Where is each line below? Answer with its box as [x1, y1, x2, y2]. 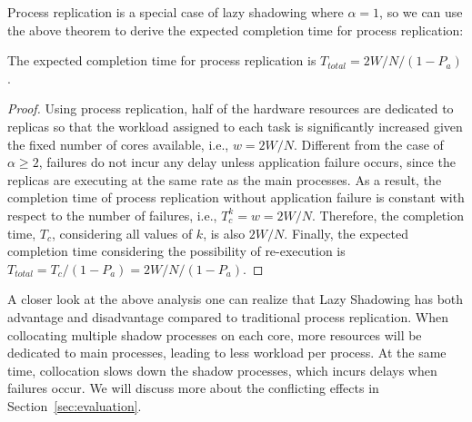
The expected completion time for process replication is [7, 51, 316, 70]
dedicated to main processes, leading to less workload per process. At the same [7, 343, 447, 362]
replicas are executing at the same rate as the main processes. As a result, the [7, 170, 442, 189]
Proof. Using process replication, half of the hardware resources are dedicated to [7, 99, 454, 118]
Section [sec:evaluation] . [7, 396, 142, 415]
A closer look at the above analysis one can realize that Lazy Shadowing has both [7, 290, 464, 309]
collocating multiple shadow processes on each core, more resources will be [7, 325, 422, 344]
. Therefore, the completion [312, 205, 464, 224]
